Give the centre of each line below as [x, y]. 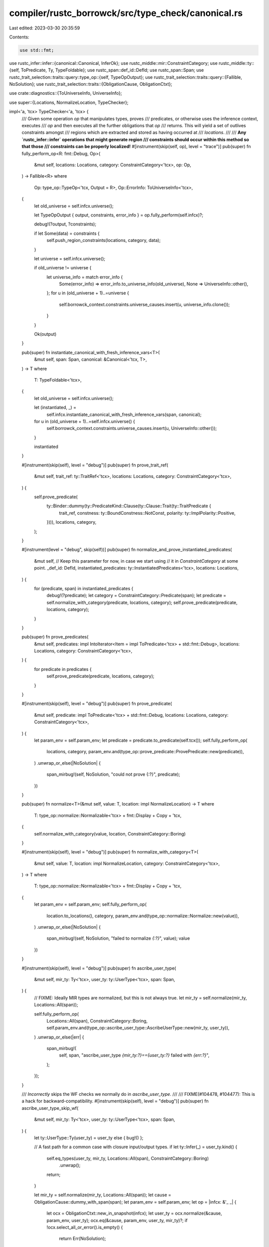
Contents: [19, 37]
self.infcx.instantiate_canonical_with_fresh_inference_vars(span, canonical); [124, 415]
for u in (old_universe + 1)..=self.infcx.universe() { [85, 421]
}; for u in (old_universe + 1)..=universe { [88, 293]
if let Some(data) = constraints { [67, 233]
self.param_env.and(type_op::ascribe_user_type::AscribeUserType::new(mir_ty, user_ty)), [138, 1028]
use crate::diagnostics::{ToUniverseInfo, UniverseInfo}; [66, 93]
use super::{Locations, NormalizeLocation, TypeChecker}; [69, 102]
